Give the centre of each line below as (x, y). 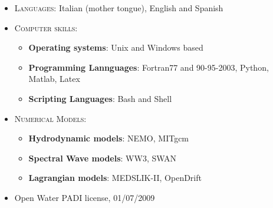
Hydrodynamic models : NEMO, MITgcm (109, 138)
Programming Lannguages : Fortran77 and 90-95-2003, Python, (149, 67)
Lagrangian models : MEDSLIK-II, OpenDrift (115, 178)
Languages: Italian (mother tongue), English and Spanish (119, 8)
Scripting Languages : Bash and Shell (100, 98)
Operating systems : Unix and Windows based (116, 47)
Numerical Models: (50, 118)
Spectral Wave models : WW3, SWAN (103, 158)
